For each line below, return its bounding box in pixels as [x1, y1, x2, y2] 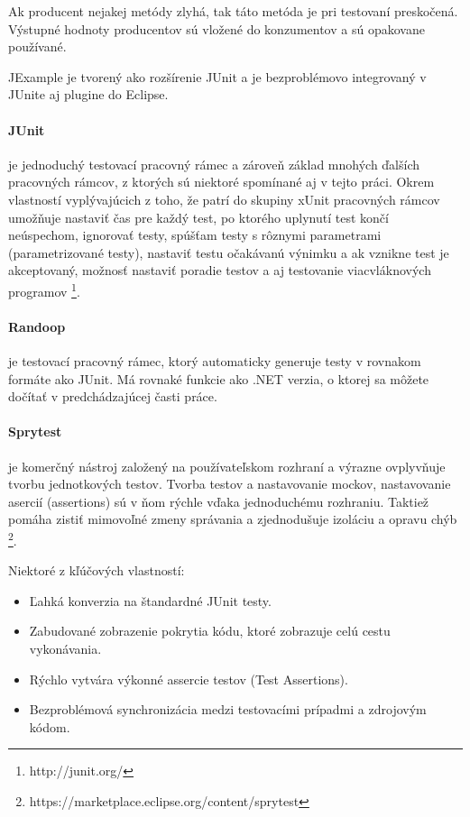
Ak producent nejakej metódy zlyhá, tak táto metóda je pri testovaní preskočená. [8, 2, 458, 20]
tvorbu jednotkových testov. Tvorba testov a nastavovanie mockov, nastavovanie [8, 474, 451, 493]
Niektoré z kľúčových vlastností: [8, 561, 185, 580]
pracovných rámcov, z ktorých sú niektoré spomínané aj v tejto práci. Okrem [8, 172, 435, 191]
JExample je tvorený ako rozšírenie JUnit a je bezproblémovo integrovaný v [8, 67, 427, 86]
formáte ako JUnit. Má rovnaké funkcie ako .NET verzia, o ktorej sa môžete [8, 369, 429, 388]
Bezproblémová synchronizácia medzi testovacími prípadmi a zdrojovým [29, 700, 427, 719]
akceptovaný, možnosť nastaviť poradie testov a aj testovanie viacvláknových [8, 261, 431, 280]
